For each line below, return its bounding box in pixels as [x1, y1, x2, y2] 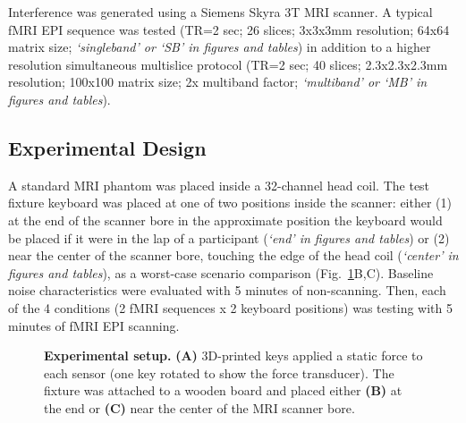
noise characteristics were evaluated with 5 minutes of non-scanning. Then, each [8, 281, 446, 300]
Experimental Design [8, 133, 207, 161]
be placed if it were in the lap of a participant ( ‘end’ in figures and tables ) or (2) [8, 228, 450, 247]
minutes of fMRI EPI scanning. [8, 316, 180, 334]
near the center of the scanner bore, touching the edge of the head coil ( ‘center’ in [8, 246, 459, 265]
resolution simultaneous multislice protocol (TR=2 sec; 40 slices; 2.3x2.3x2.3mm [8, 55, 448, 73]
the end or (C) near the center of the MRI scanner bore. [44, 398, 355, 417]
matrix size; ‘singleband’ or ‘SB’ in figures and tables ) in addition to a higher [8, 38, 431, 56]
